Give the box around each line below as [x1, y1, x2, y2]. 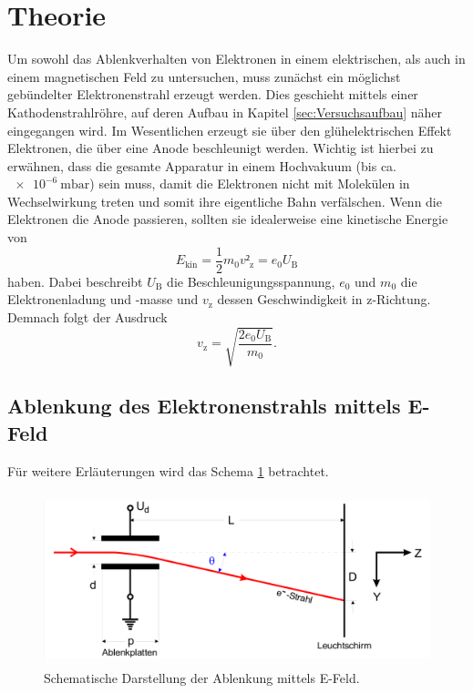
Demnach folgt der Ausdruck [7, 307, 168, 326]
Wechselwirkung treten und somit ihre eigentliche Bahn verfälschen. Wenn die [7, 191, 442, 210]
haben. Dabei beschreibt [7, 271, 143, 290]
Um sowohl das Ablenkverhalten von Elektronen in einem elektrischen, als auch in [7, 49, 466, 68]
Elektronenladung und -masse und [7, 290, 199, 309]
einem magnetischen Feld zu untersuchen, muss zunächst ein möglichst [7, 66, 401, 86]
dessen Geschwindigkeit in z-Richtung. [217, 290, 431, 309]
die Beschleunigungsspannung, [167, 271, 335, 290]
